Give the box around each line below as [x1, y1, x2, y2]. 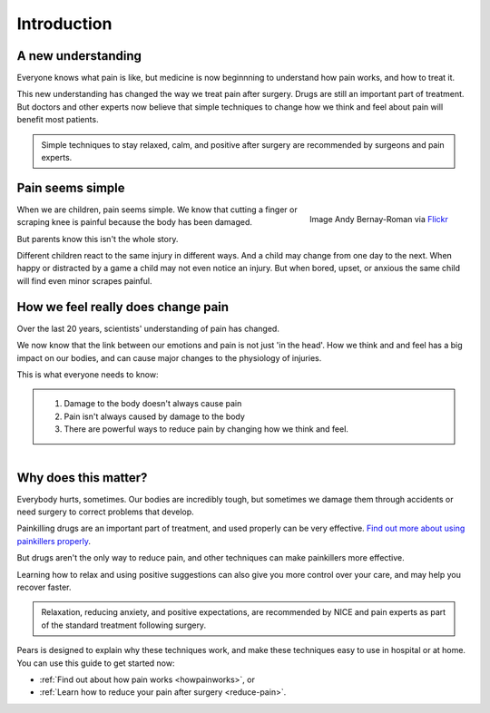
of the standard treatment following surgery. [41, 620, 207, 630]
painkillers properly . [16, 535, 91, 546]
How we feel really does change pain [16, 299, 230, 315]
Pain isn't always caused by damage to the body [64, 411, 245, 422]
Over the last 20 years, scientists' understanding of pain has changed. [16, 323, 280, 334]
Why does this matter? [16, 470, 148, 485]
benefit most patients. [16, 114, 99, 125]
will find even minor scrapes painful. [16, 275, 152, 286]
